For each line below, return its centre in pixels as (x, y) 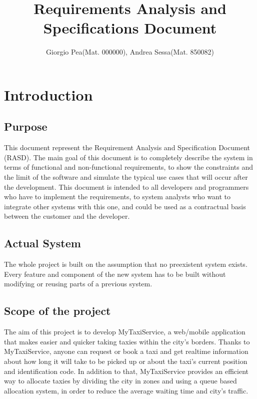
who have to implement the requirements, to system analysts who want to (117, 196)
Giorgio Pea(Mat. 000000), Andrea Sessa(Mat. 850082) (130, 52)
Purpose (26, 126)
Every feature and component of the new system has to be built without (115, 274)
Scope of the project (57, 311)
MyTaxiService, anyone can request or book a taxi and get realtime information (126, 351)
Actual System (42, 243)
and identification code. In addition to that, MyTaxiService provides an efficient (126, 371)
